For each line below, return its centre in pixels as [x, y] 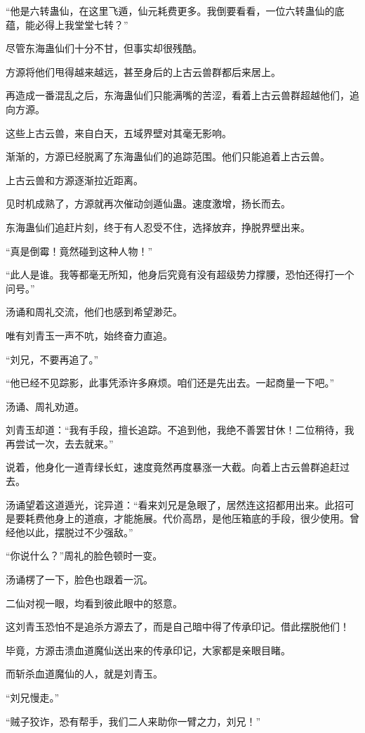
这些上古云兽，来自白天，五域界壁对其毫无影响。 [119, 132]
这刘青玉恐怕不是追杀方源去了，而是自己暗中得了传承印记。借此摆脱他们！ [178, 627]
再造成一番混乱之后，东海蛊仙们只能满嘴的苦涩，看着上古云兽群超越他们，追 [182, 95]
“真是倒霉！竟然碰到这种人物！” [79, 251]
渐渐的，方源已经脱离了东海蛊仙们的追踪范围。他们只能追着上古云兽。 [168, 156]
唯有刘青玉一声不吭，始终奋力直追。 [89, 335]
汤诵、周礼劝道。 [45, 406]
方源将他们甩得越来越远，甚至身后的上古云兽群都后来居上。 [143, 71]
